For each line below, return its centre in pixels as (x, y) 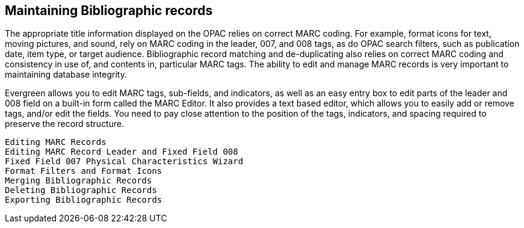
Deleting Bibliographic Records (81, 190)
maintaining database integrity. (66, 75)
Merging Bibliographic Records (79, 181)
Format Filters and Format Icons (84, 171)
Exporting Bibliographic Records (84, 200)
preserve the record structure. (65, 124)
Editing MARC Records (56, 142)
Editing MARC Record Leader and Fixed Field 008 (122, 152)
